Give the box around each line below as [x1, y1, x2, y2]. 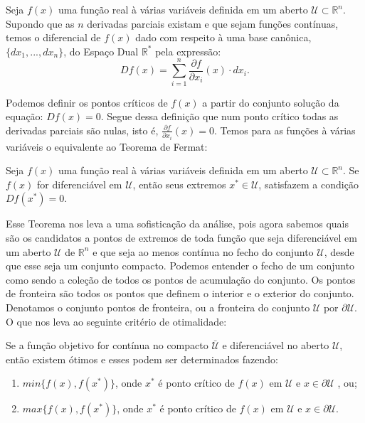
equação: [6, 109, 43, 124]
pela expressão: [155, 43, 221, 58]
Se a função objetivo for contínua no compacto [6, 338, 208, 353]
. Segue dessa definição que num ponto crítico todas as [100, 109, 339, 124]
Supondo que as [6, 16, 75, 31]
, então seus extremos [132, 176, 226, 191]
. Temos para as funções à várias [213, 122, 356, 137]
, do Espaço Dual [63, 43, 139, 58]
